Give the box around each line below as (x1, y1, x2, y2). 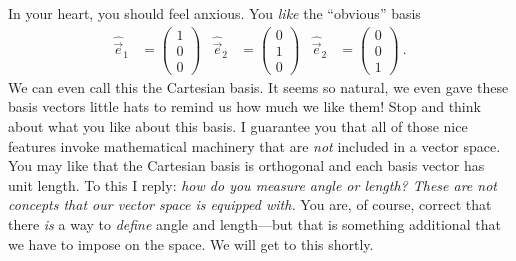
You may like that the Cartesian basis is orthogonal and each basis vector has (8, 155, 485, 176)
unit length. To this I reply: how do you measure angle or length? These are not (8, 174, 497, 195)
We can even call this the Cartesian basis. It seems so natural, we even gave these (8, 76, 509, 97)
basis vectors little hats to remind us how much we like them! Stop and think (8, 96, 481, 117)
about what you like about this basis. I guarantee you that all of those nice (8, 115, 468, 136)
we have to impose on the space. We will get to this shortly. (8, 233, 374, 254)
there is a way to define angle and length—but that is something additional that (8, 213, 501, 234)
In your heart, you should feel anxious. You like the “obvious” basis (8, 3, 421, 23)
